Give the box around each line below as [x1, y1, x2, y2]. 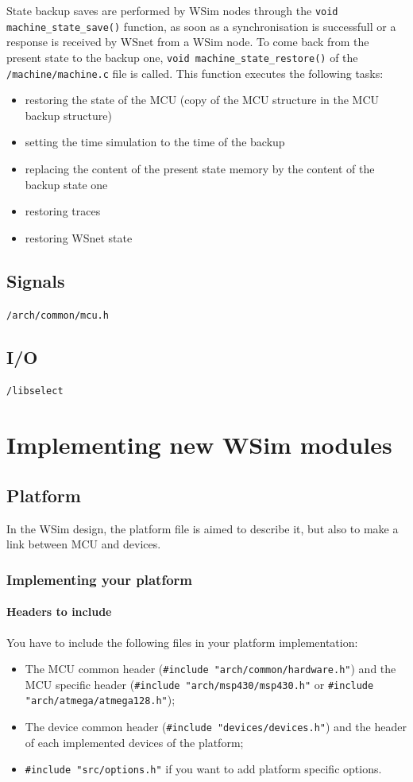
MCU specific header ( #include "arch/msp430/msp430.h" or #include [25, 676, 374, 692]
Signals [6, 268, 65, 292]
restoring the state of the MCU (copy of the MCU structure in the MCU [25, 91, 380, 108]
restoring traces [25, 203, 101, 219]
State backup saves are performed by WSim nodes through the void [6, 2, 338, 18]
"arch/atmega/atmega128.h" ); [25, 691, 176, 708]
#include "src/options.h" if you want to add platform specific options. [25, 761, 382, 777]
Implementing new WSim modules [6, 428, 392, 461]
